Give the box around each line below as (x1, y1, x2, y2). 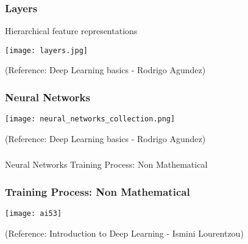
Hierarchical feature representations (5, 24, 138, 37)
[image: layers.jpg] (5, 46, 88, 55)
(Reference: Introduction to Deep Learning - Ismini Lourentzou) (5, 226, 244, 239)
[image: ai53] (5, 209, 62, 218)
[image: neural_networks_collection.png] (5, 115, 175, 124)
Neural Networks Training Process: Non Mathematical (5, 158, 208, 171)
